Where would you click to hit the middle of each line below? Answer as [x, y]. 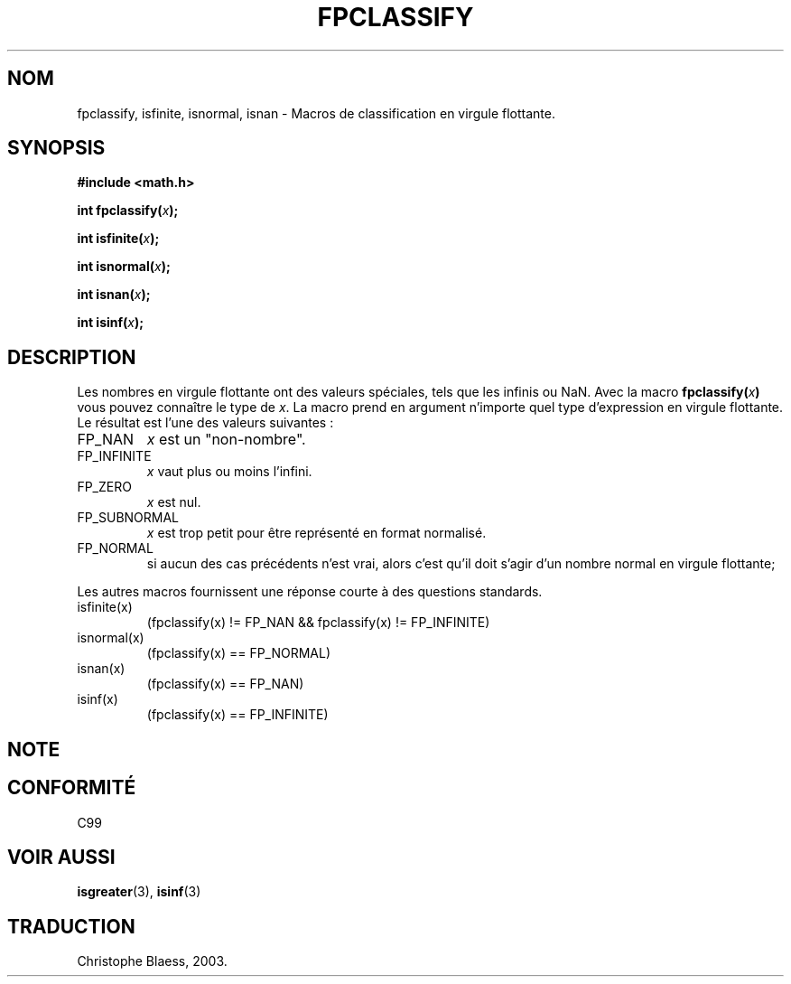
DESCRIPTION [72, 357]
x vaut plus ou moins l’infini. [229, 472]
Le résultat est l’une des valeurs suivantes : [205, 423]
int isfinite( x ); [118, 239]
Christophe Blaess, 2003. [152, 961]
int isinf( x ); [111, 323]
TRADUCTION [71, 926]
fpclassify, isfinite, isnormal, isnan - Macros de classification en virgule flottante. [316, 113]
